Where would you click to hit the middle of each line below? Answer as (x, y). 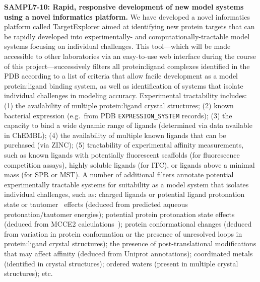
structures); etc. (28, 273)
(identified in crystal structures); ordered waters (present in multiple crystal (121, 263)
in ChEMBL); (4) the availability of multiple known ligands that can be (115, 135)
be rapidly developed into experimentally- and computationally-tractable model (127, 36)
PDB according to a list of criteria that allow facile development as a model (121, 76)
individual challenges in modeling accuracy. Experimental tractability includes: (125, 95)
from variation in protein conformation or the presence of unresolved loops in (123, 233)
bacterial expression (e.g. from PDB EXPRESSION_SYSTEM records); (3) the (118, 115)
